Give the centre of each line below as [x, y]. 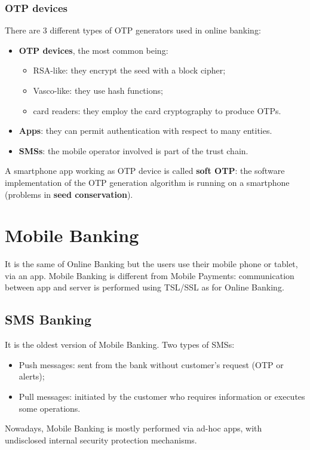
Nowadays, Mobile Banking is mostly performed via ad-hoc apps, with [133, 428]
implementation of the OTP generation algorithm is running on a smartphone [147, 182]
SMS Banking [48, 319]
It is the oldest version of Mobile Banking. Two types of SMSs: [120, 345]
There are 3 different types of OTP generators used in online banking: [133, 30]
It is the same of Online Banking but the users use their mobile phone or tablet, [151, 264]
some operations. [50, 408]
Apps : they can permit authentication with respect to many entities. [145, 131]
